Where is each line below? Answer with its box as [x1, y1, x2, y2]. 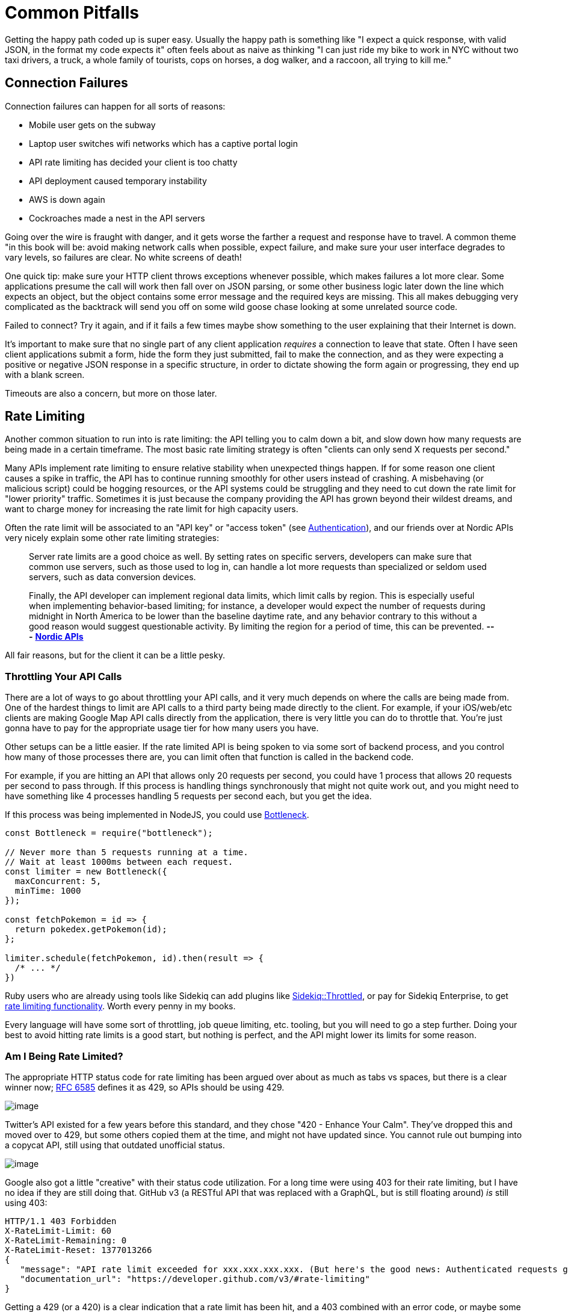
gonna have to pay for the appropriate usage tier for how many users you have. [5, 723, 319, 734]
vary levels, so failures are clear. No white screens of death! [5, 252, 242, 262]
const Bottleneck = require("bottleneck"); [5, 828, 213, 838]
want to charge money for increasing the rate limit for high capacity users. [5, 504, 298, 515]
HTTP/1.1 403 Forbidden [5, 1216, 117, 1226]
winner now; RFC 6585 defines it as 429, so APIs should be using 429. [5, 1081, 285, 1092]
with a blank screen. [5, 369, 85, 380]
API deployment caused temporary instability [29, 175, 207, 186]
